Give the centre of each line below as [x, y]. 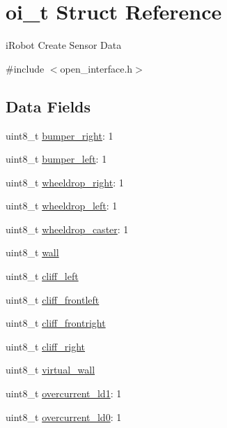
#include [25, 68]
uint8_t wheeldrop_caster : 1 [67, 229]
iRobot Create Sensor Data [64, 45]
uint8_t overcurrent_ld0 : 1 [64, 416]
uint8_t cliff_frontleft [53, 299]
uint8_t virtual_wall [50, 370]
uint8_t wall [32, 252]
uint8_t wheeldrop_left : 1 [62, 206]
